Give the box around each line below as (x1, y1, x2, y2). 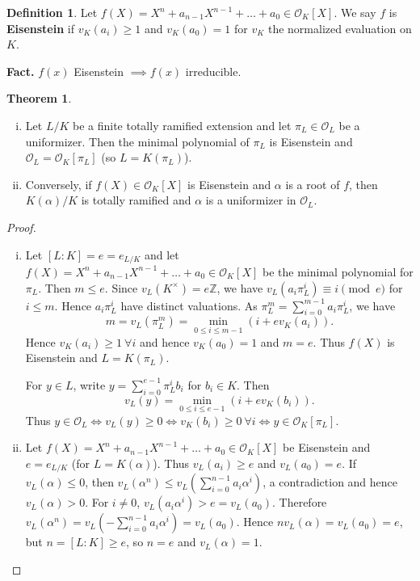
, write (73, 376, 106, 393)
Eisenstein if (6, 19, 74, 36)
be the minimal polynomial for (262, 263, 414, 280)
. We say (334, 4, 376, 20)
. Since (104, 279, 138, 296)
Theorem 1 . (6, 90, 72, 107)
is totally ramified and (81, 192, 191, 208)
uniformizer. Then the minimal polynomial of (25, 133, 250, 149)
